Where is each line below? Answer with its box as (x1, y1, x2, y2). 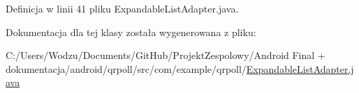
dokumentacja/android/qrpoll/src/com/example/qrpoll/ (6, 61, 247, 76)
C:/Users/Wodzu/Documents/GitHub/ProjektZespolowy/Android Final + (6, 48, 325, 62)
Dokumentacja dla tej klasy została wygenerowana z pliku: (6, 24, 256, 39)
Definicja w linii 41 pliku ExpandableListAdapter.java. (6, 1, 239, 15)
